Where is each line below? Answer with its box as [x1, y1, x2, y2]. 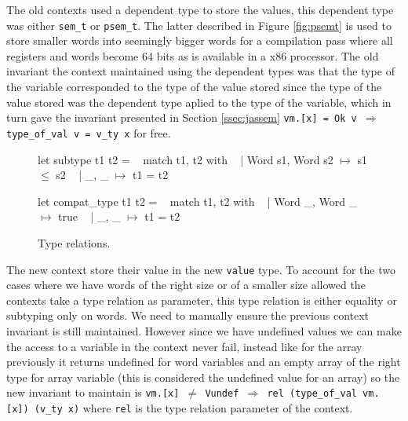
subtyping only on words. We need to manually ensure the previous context [6, 307, 370, 324]
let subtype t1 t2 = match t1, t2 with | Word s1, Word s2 [38, 151, 333, 167]
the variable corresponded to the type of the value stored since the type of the [6, 79, 382, 95]
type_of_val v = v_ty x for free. [6, 124, 171, 141]
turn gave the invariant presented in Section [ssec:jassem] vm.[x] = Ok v [6, 109, 357, 126]
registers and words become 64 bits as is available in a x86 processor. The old [6, 47, 379, 64]
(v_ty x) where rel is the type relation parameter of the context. [34, 399, 353, 416]
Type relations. [38, 234, 111, 251]
